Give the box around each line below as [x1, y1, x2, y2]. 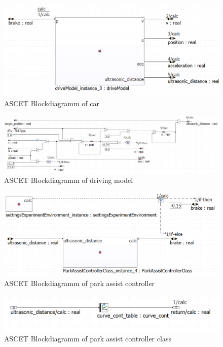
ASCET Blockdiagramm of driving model [4, 174, 133, 185]
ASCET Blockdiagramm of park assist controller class [4, 333, 171, 344]
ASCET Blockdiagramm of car [4, 98, 99, 109]
